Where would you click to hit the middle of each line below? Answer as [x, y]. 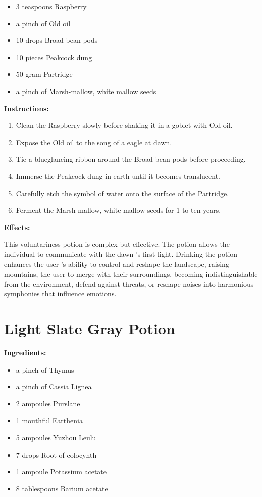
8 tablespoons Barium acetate [62, 488]
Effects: [17, 227]
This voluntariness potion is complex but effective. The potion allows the [117, 244]
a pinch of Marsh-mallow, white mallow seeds [86, 91]
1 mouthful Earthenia [49, 420]
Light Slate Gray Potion [90, 328]
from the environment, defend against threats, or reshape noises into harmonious [129, 283]
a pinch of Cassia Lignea [54, 387]
